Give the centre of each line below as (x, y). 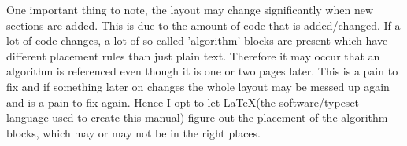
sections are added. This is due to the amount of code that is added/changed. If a (203, 25)
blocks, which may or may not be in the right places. (133, 132)
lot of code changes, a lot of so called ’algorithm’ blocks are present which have (197, 40)
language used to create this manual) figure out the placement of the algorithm (197, 117)
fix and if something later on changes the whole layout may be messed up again (198, 86)
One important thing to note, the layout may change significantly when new (190, 9)
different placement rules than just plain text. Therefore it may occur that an (193, 55)
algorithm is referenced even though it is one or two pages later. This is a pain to (202, 71)
